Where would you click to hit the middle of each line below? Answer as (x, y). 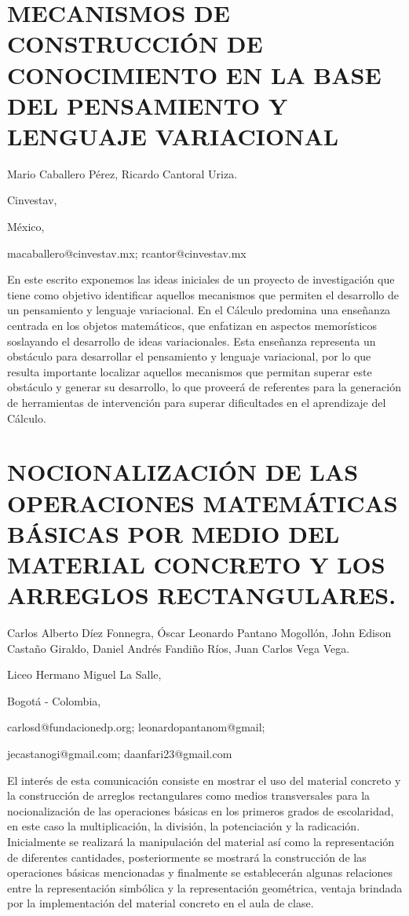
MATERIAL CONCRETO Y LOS (196, 564)
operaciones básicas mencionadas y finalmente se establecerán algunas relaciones (200, 872)
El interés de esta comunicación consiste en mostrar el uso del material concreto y (204, 780)
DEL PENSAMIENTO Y (148, 105)
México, (26, 227)
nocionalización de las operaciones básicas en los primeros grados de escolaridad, (201, 810)
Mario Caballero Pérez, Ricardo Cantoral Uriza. (122, 173)
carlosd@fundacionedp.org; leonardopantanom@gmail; (136, 727)
